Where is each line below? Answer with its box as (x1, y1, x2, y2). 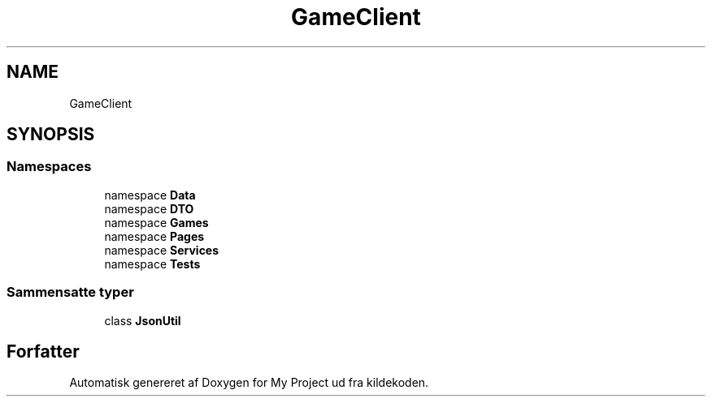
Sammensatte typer (7, 284, 134, 301)
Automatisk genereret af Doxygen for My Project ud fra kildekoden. (69, 375, 429, 390)
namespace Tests (104, 256, 201, 271)
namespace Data (104, 187, 196, 202)
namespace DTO (104, 201, 194, 216)
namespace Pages (104, 229, 205, 243)
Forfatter (7, 341, 80, 362)
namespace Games (104, 215, 209, 229)
